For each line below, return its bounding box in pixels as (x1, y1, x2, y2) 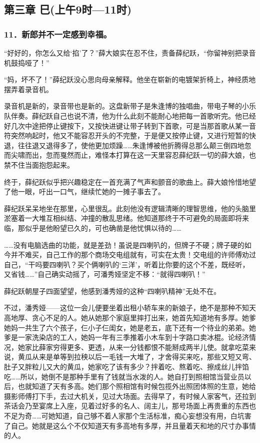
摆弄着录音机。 (4, 84, 53, 94)
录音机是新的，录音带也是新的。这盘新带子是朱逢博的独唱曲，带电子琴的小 (4, 101, 249, 111)
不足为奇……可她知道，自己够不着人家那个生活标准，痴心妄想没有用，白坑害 (4, 410, 251, 420)
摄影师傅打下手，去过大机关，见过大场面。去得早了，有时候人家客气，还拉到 (4, 390, 256, 401)
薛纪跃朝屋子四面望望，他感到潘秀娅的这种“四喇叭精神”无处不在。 (4, 285, 221, 296)
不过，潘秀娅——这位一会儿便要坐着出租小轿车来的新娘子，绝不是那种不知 (4, 302, 249, 313)
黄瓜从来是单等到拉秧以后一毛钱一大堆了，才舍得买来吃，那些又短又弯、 (17, 351, 256, 362)
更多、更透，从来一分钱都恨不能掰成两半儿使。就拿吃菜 (66, 341, 249, 352)
